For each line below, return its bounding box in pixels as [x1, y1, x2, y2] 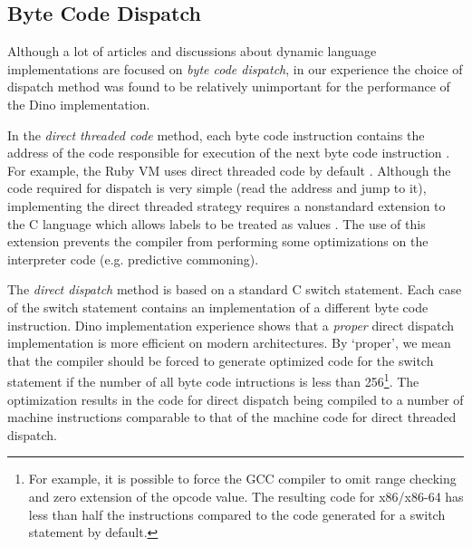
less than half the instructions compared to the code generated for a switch [28, 504, 446, 523]
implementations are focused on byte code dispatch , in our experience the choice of [7, 59, 463, 78]
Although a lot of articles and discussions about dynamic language [7, 42, 377, 61]
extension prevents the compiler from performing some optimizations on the [7, 232, 429, 251]
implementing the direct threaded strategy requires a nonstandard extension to [7, 196, 446, 215]
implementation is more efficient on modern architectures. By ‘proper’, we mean [7, 333, 451, 352]
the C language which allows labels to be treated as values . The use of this [7, 214, 426, 233]
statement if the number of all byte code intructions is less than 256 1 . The [7, 369, 419, 390]
